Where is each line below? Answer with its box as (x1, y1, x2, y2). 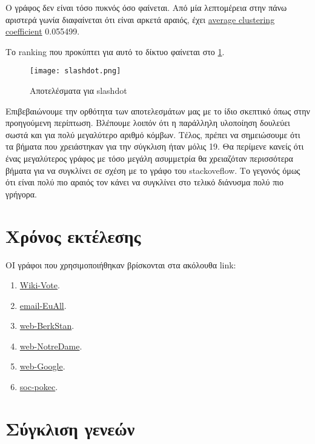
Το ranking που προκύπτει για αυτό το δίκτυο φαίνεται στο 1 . (5, 45, 225, 58)
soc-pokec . (19, 380, 58, 393)
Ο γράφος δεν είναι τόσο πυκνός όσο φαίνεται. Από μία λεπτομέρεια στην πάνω (5, 1, 287, 13)
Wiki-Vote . (19, 279, 60, 291)
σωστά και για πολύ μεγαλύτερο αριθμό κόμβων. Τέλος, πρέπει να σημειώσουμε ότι (5, 128, 300, 141)
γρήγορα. (5, 187, 37, 200)
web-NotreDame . (19, 339, 82, 352)
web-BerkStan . (19, 319, 75, 332)
